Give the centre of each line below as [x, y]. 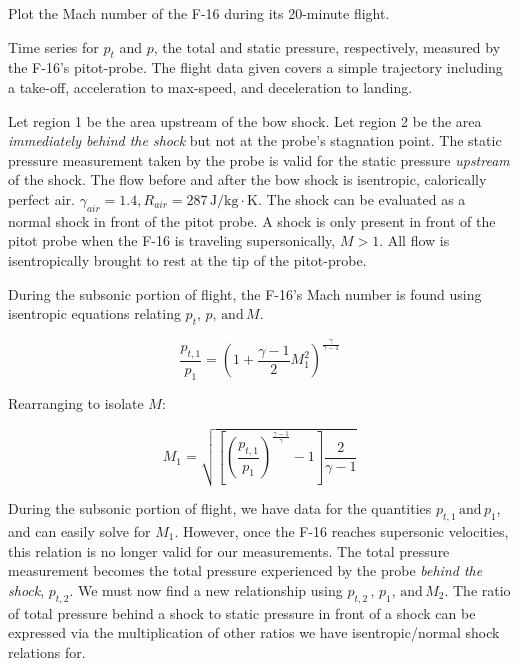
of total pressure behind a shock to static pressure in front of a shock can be [242, 612]
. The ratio [477, 589]
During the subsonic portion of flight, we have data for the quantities [220, 508]
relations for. [47, 651]
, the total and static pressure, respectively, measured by [327, 46]
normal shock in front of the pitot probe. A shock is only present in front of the [252, 220]
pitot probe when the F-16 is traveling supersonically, [172, 240]
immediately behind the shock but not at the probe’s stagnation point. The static [255, 140]
